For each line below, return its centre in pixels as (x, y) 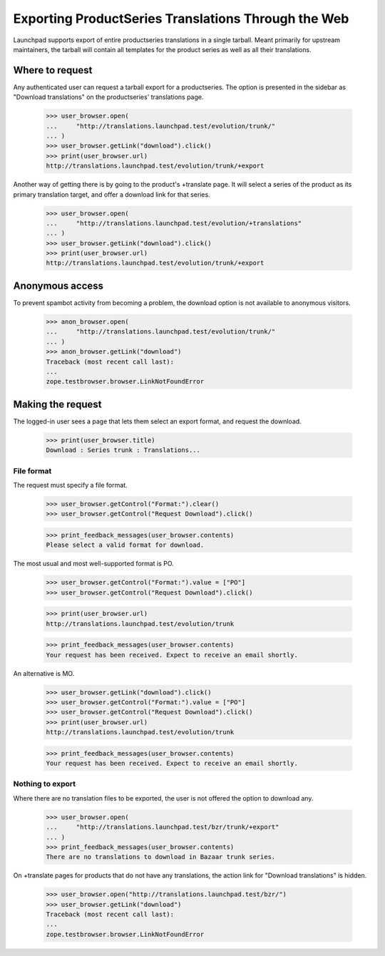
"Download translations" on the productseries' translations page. (108, 97)
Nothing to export (45, 784)
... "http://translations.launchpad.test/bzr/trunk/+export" (163, 827)
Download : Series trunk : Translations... (123, 450)
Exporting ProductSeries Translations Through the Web (181, 19)
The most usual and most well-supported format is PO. (93, 564)
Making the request (58, 404)
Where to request (53, 70)
